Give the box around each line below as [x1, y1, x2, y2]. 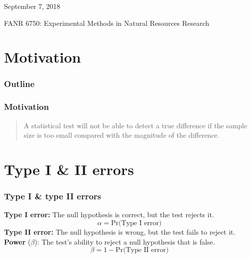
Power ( [4, 236, 31, 247]
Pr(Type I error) [111, 220, 162, 227]
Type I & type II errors [4, 190, 102, 202]
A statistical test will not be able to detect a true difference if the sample [23, 120, 248, 130]
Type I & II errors [4, 159, 134, 179]
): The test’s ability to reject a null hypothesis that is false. [34, 236, 215, 247]
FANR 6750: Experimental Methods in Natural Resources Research [4, 17, 210, 28]
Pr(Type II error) [116, 247, 169, 254]
